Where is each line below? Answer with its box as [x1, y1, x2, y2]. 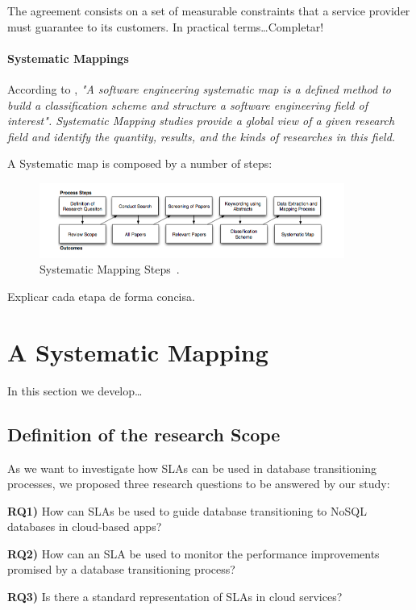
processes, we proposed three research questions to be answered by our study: [7, 475, 390, 492]
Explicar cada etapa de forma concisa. [7, 287, 195, 304]
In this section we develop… [7, 382, 143, 399]
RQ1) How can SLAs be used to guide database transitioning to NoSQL [7, 502, 367, 519]
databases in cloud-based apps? [7, 518, 162, 535]
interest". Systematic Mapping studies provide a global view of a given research [7, 112, 395, 129]
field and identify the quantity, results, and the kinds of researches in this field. [7, 127, 396, 144]
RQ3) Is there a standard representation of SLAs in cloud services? [7, 588, 343, 605]
